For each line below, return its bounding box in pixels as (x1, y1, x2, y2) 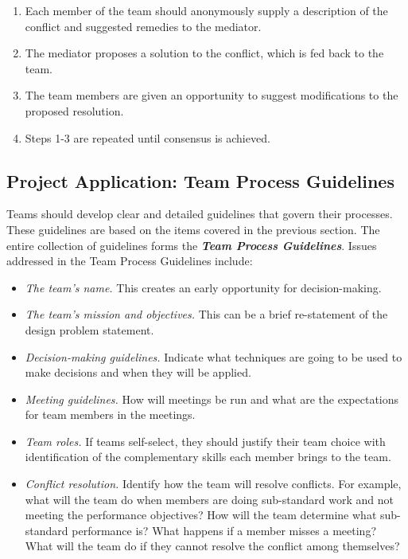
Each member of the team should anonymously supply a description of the (25, 2, 388, 18)
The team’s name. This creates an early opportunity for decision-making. (25, 279, 382, 295)
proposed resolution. (25, 102, 124, 119)
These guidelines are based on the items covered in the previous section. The (6, 221, 380, 237)
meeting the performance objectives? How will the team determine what (25, 506, 377, 523)
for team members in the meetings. (25, 406, 196, 423)
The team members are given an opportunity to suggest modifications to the (25, 87, 398, 104)
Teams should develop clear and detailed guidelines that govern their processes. (6, 205, 393, 222)
